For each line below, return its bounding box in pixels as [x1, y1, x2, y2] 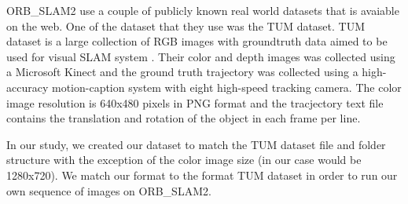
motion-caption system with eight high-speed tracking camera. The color [51, 78, 402, 95]
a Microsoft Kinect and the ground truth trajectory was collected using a [6, 64, 358, 80]
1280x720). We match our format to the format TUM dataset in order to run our [6, 166, 398, 183]
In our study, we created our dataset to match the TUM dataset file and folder [6, 136, 386, 152]
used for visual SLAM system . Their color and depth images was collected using [6, 48, 395, 64]
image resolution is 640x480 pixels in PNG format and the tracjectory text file [6, 94, 384, 111]
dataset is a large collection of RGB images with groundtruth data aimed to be [6, 33, 388, 49]
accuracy [6, 78, 49, 95]
